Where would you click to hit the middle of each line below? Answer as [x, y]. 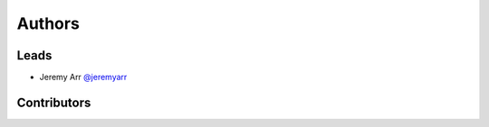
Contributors [54, 102]
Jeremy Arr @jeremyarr [83, 77]
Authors [48, 23]
